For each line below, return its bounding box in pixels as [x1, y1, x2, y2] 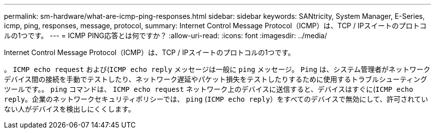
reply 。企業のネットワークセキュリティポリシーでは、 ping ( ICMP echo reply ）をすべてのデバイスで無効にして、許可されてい [4, 95, 429, 103]
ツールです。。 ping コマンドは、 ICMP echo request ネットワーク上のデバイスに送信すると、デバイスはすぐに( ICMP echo [4, 85, 413, 93]
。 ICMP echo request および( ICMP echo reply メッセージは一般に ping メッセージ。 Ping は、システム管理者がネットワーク [4, 65, 431, 73]
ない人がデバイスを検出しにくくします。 [4, 105, 135, 113]
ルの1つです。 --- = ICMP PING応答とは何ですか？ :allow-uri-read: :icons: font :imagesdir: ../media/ [4, 31, 327, 40]
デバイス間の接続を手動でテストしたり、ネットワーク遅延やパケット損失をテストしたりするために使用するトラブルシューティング [4, 75, 428, 83]
